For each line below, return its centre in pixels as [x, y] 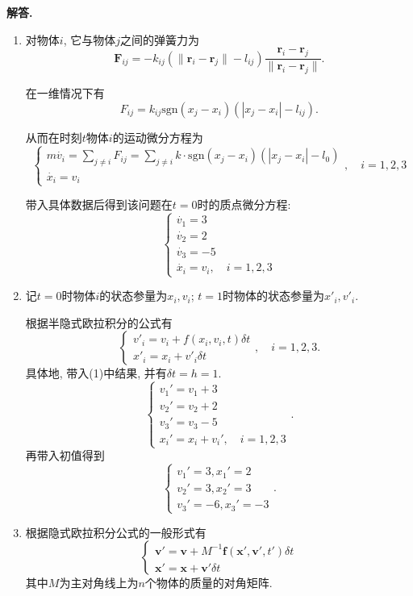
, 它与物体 [90, 39]
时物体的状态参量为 [274, 296]
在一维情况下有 [65, 93]
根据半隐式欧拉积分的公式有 [99, 322]
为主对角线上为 [99, 583]
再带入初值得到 [65, 455]
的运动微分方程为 [158, 137]
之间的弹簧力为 [159, 39]
